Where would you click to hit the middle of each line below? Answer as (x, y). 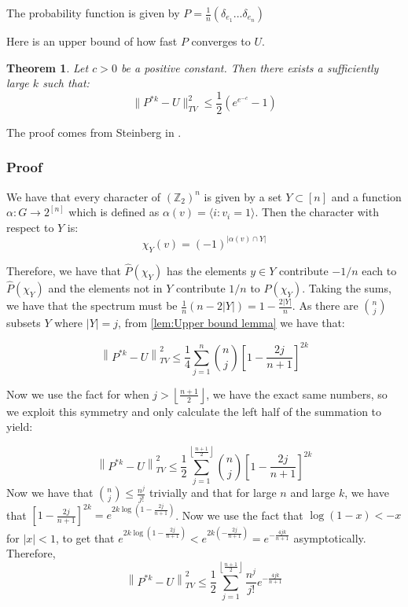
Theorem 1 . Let (48, 67)
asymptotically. (330, 537)
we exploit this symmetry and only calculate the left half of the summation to (194, 411)
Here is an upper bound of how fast (92, 41)
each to (379, 270)
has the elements (206, 270)
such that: (66, 83)
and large (313, 493)
